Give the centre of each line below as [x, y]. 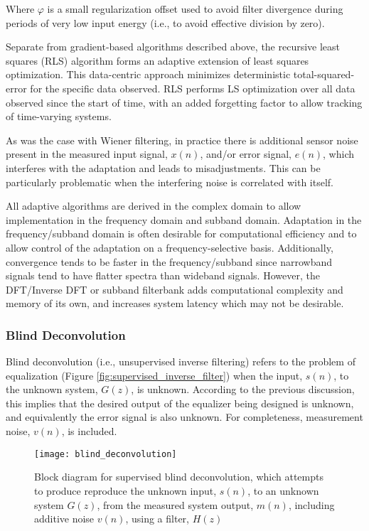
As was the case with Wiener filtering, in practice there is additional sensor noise [182, 140]
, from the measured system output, [175, 504]
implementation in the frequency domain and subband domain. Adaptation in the [184, 219]
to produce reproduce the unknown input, [125, 490]
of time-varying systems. [59, 116]
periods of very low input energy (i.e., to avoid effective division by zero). [165, 22]
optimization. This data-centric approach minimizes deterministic [148, 74]
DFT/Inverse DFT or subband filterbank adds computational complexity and [175, 289]
